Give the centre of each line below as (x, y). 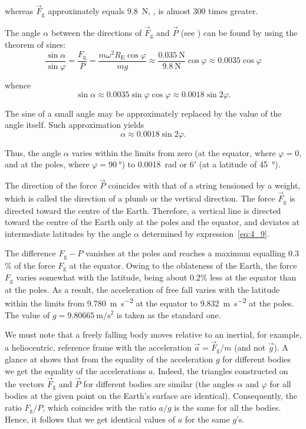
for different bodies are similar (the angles (159, 383)
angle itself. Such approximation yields (75, 125)
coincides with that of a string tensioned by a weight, (204, 185)
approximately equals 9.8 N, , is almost (119, 11)
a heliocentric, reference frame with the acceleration (98, 347)
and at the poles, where (47, 164)
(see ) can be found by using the (239, 32)
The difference (30, 253)
